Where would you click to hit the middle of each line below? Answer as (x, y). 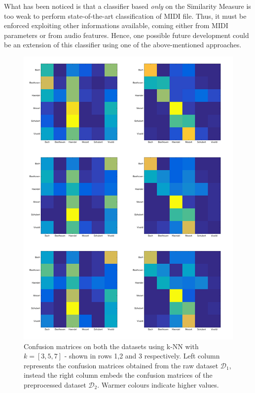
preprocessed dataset (55, 384)
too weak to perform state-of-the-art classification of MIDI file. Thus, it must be (125, 16)
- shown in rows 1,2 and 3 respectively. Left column (142, 356)
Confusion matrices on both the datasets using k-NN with (111, 346)
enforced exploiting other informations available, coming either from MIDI (116, 25)
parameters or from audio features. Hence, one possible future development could (127, 35)
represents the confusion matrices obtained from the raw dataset (121, 365)
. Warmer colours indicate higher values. (158, 384)
